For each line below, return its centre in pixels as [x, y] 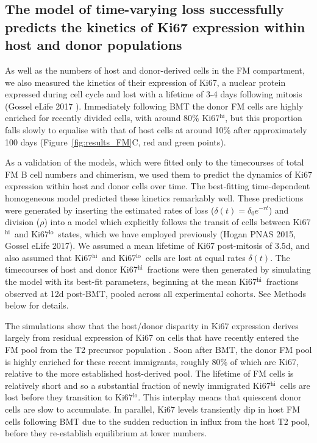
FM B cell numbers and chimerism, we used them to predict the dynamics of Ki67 [158, 174]
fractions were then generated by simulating [229, 269]
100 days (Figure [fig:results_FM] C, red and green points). [116, 141]
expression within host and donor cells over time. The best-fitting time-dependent [158, 186]
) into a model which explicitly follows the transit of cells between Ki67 [177, 222]
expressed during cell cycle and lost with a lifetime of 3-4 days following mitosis [154, 94]
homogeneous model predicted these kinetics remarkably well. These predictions [154, 197]
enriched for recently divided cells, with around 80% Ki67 [112, 118]
